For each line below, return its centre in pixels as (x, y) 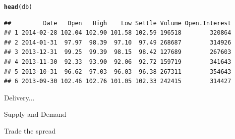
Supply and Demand (35, 114)
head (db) (18, 7)
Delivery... (19, 97)
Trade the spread (30, 131)
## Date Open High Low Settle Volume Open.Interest (118, 23)
